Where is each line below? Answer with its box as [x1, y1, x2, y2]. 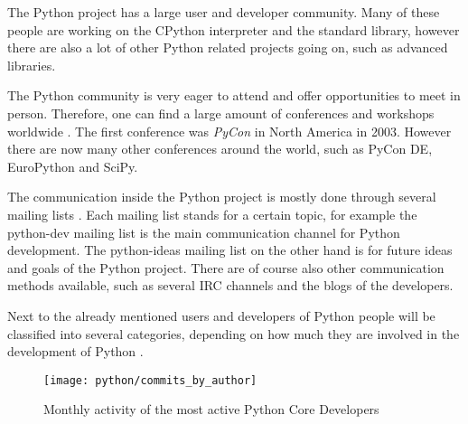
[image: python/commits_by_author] [43, 373, 257, 387]
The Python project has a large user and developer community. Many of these [7, 3, 440, 21]
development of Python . [7, 342, 144, 361]
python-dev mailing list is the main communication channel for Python [7, 222, 400, 241]
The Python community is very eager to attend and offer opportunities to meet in [7, 86, 461, 105]
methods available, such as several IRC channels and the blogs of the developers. [7, 276, 454, 295]
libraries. [7, 55, 56, 74]
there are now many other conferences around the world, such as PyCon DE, [7, 139, 433, 158]
